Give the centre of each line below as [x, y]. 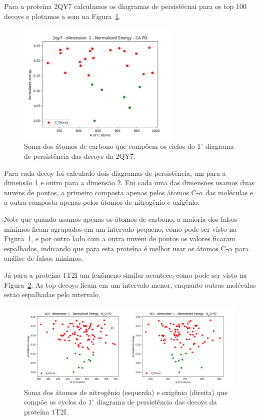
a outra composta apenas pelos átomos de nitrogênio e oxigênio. [102, 202]
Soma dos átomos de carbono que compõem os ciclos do [109, 146]
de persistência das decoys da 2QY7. [80, 156]
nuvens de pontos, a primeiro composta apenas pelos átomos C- [101, 192]
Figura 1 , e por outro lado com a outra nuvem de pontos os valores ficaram [120, 238]
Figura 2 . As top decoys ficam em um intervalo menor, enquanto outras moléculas [130, 284]
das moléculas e [229, 192]
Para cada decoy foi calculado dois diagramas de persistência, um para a [115, 173]
